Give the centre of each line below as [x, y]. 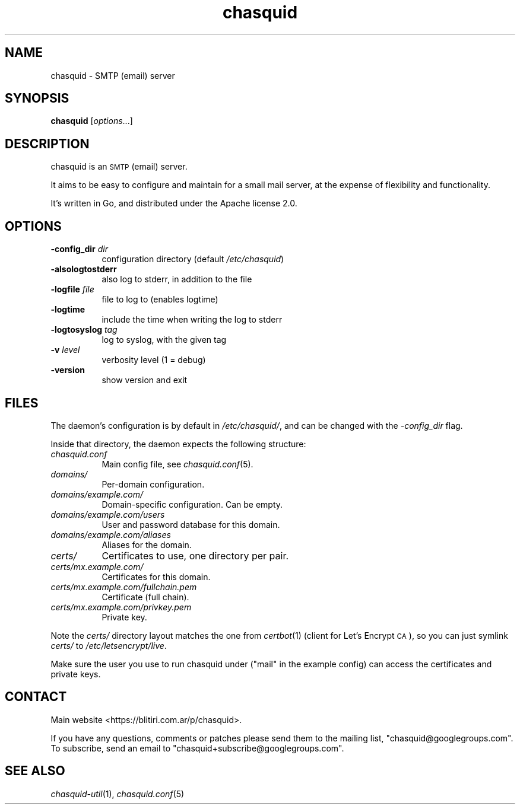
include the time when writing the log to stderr [192, 320]
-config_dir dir [79, 249]
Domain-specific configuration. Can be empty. [192, 504]
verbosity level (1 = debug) [154, 360]
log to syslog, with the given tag [164, 340]
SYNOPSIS [37, 98]
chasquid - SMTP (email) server [113, 75]
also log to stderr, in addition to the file [177, 279]
